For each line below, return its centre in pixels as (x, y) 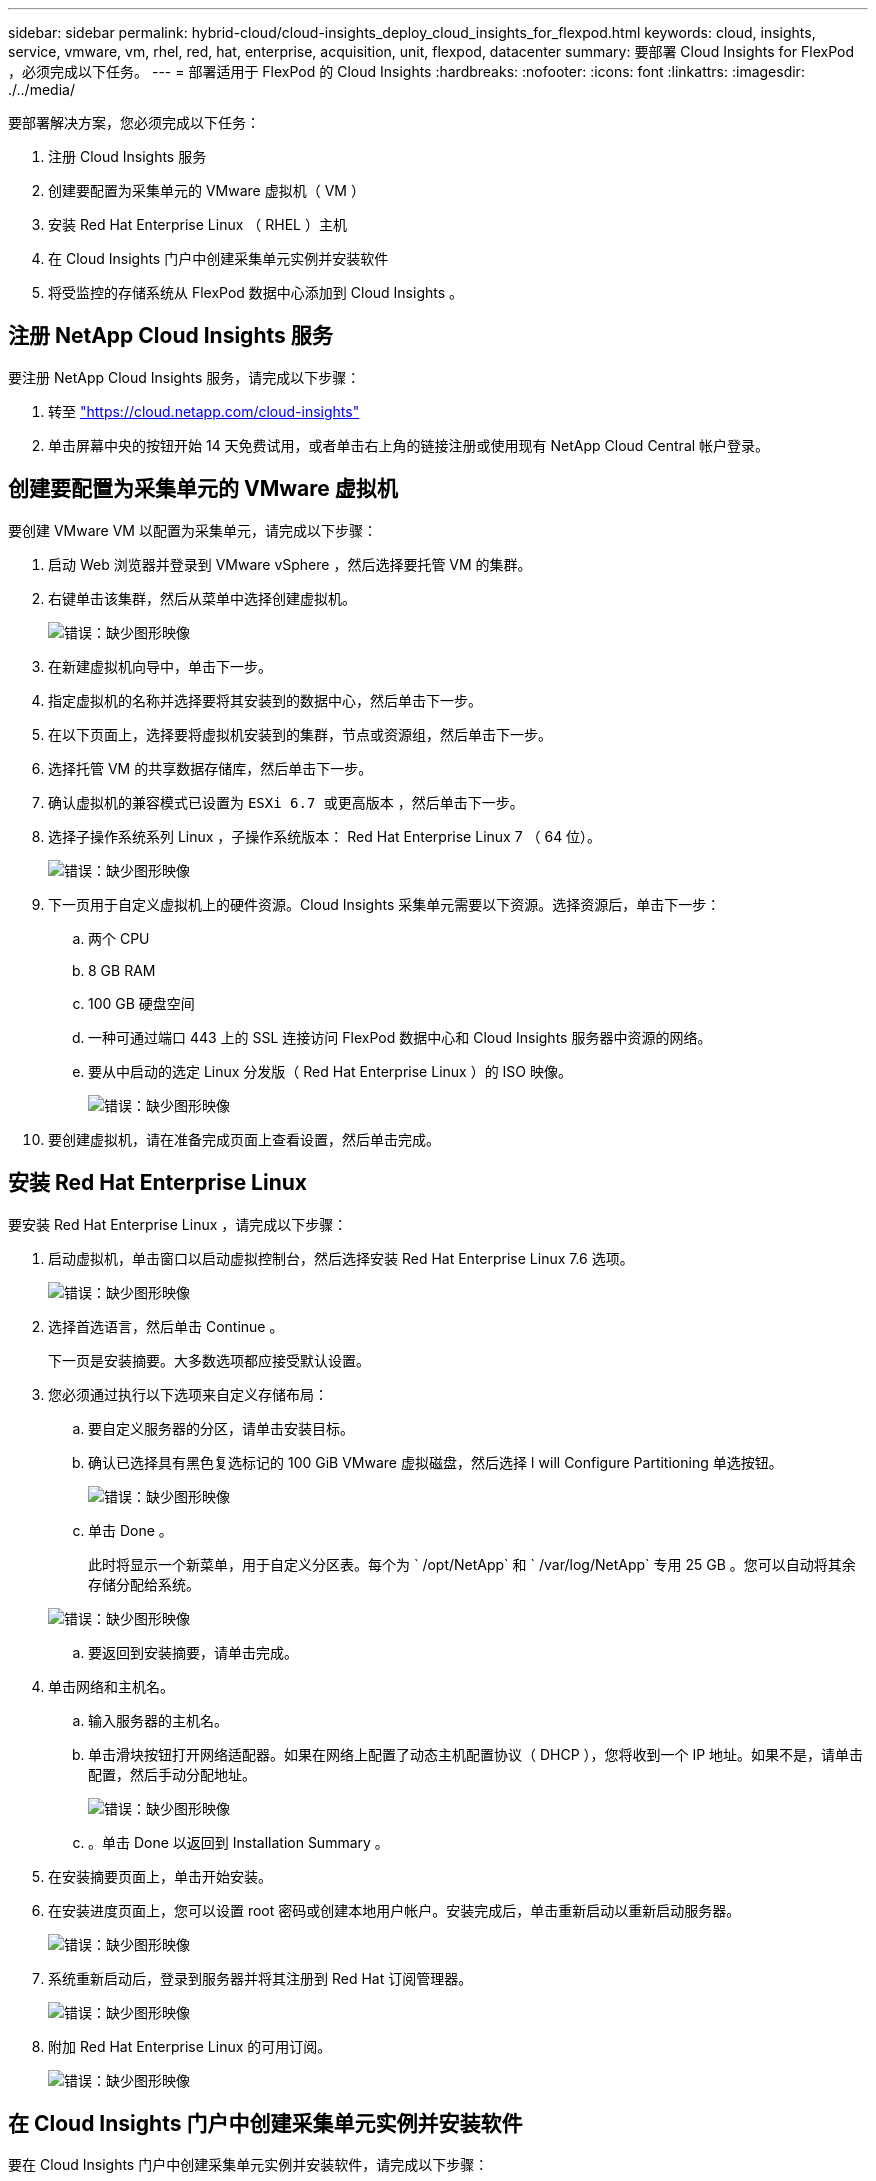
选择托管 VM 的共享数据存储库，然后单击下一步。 (210, 768)
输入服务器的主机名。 (158, 1720)
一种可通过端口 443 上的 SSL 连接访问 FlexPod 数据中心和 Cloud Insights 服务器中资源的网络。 (400, 1037)
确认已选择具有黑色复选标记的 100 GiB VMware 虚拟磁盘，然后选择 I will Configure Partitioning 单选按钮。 (435, 1462)
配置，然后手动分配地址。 (172, 1774)
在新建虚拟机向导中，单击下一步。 (160, 666)
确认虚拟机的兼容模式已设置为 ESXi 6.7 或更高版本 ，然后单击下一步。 (286, 802)
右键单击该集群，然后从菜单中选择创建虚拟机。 (202, 598)
